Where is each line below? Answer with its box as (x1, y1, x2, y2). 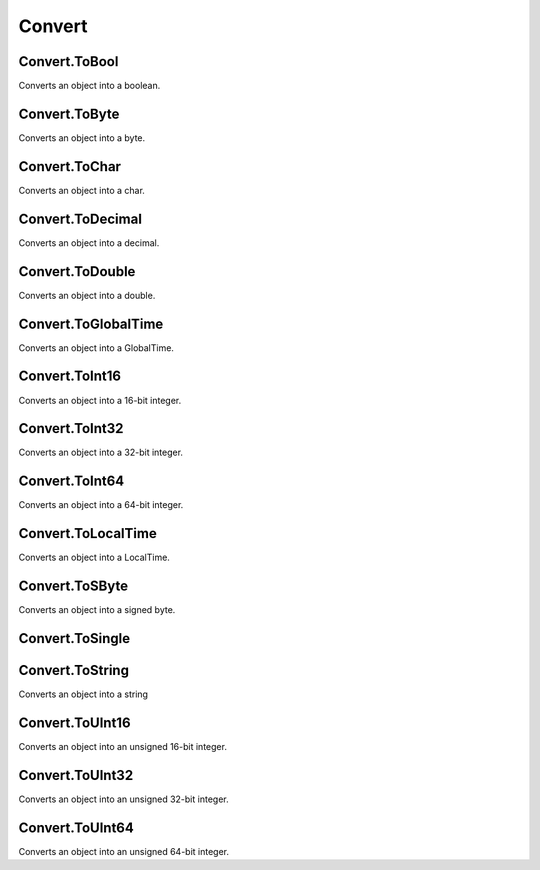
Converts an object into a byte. (18, 131, 146, 144)
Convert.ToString (18, 661, 130, 679)
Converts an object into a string (18, 688, 149, 700)
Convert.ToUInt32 (18, 766, 134, 784)
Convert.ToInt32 (18, 420, 124, 437)
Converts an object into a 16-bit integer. (18, 394, 182, 406)
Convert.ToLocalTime (18, 525, 157, 542)
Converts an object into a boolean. (18, 80, 161, 92)
